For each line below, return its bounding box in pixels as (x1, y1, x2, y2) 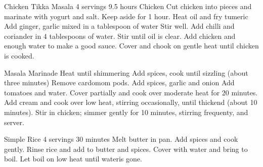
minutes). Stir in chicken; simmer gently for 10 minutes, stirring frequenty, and (4, 106, 248, 117)
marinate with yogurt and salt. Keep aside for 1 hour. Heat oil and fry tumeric (4, 11, 248, 21)
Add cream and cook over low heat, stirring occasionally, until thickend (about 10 (4, 97, 257, 107)
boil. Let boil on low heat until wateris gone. (4, 153, 142, 164)
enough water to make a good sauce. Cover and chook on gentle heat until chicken (4, 40, 259, 51)
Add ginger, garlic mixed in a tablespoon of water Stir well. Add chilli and (4, 21, 235, 31)
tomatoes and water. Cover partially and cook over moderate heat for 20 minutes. (4, 87, 258, 97)
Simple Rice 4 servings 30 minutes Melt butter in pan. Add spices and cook (4, 134, 238, 144)
